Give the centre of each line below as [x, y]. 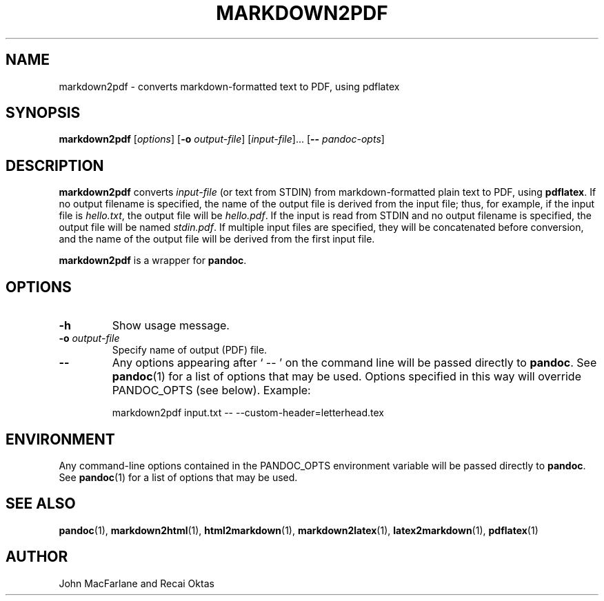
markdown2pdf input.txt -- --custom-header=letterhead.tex [248, 413]
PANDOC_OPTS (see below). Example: [211, 390]
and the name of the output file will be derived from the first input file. [217, 239]
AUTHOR [37, 557]
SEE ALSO [41, 504]
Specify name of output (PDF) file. [190, 350]
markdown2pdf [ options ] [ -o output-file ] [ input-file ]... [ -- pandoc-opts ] [222, 139]
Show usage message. [171, 326]
